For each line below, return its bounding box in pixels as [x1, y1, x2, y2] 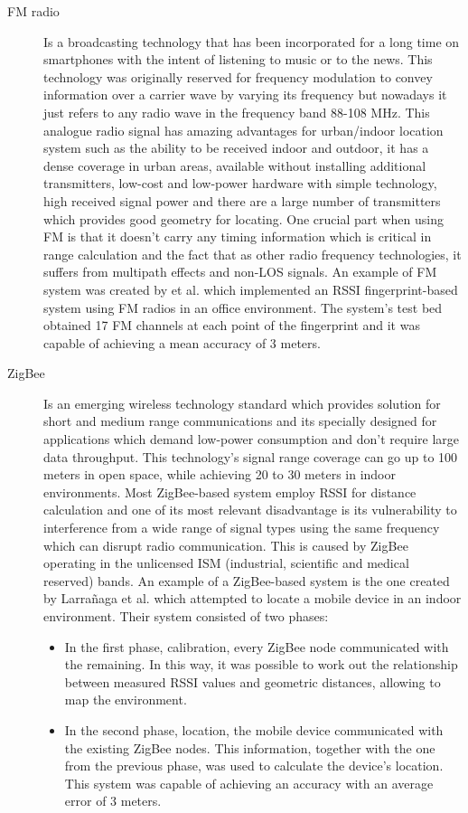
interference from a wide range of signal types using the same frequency [43, 518, 440, 537]
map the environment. [64, 690, 187, 709]
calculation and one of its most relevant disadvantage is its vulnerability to [43, 500, 457, 519]
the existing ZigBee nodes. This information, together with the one [64, 738, 435, 757]
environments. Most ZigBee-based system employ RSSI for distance [43, 482, 417, 501]
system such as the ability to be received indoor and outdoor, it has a [43, 138, 429, 157]
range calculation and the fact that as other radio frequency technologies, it [43, 244, 462, 263]
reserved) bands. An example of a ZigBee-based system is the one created [43, 571, 450, 590]
